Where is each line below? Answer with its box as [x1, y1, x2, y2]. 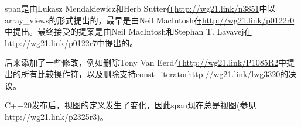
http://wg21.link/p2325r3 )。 [5, 110, 108, 122]
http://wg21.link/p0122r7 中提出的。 [5, 36, 138, 49]
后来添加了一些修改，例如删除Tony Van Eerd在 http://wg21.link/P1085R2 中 [5, 56, 286, 68]
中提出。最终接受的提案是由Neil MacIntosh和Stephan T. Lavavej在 [5, 25, 252, 37]
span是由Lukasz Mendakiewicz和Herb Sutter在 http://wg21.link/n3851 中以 [5, 2, 276, 14]
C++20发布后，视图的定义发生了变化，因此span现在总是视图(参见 [5, 99, 256, 111]
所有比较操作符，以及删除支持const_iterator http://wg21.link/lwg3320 [20, 67, 281, 80]
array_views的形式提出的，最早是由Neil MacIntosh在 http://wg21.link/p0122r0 [5, 13, 295, 26]
